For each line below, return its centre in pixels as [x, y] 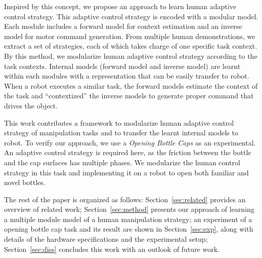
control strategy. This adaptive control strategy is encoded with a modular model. [131, 16]
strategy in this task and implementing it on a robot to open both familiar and [126, 172]
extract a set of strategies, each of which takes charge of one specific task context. [131, 46]
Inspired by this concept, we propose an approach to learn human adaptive [120, 6]
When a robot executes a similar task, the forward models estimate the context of [131, 85]
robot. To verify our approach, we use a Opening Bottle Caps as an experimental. [130, 142]
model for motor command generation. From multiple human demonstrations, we [130, 36]
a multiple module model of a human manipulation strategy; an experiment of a [128, 219]
